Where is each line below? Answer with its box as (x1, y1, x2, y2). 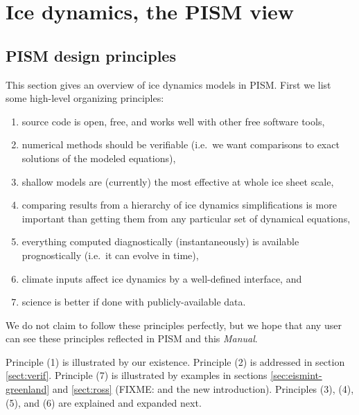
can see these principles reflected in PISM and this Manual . (6, 331, 258, 346)
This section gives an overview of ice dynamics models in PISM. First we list (6, 77, 331, 91)
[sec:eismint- (270, 368, 322, 382)
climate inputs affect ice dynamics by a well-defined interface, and (21, 271, 302, 285)
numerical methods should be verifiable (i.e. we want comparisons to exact (21, 137, 340, 152)
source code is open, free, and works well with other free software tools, (21, 114, 325, 128)
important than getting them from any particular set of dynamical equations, (21, 211, 351, 225)
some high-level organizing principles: (6, 91, 164, 105)
